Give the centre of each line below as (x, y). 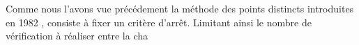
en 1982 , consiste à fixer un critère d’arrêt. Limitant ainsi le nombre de (159, 22)
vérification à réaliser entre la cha (77, 36)
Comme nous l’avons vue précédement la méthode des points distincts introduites (180, 8)
